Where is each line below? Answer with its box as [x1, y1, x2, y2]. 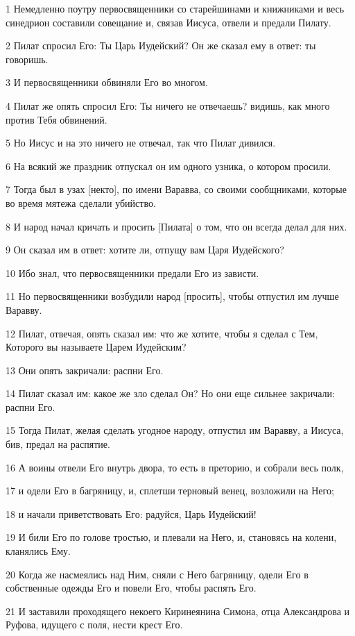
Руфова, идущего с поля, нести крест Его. [6, 617, 183, 632]
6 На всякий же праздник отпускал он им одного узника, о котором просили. [6, 158, 331, 173]
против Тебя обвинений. [6, 112, 107, 126]
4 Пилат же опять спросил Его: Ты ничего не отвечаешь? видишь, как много [6, 98, 330, 112]
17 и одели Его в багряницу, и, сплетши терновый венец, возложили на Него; [6, 483, 334, 498]
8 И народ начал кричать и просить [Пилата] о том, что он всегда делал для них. [6, 219, 347, 233]
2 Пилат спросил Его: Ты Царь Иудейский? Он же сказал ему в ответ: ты [6, 38, 316, 53]
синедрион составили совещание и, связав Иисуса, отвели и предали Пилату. [6, 15, 331, 29]
